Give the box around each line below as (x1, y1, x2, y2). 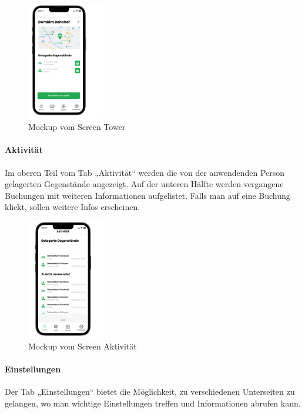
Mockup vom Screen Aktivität (28, 340, 137, 352)
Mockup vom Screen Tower (28, 121, 126, 133)
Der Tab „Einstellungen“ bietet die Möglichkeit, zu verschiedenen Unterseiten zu (5, 385, 295, 398)
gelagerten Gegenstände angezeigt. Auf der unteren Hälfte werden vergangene (5, 178, 284, 190)
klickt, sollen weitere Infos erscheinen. (5, 201, 140, 213)
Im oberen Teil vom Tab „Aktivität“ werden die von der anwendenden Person (5, 166, 285, 178)
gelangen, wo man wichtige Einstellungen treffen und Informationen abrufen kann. (5, 397, 301, 409)
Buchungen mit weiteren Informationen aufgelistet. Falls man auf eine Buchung (5, 189, 290, 201)
